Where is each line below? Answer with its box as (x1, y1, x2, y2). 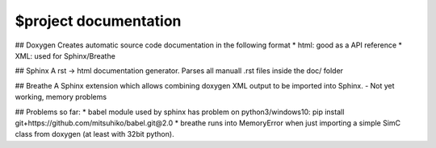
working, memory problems (15, 92, 107, 102)
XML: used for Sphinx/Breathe (15, 51, 116, 60)
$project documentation (15, 12, 182, 30)
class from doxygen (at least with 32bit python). (15, 129, 174, 139)
